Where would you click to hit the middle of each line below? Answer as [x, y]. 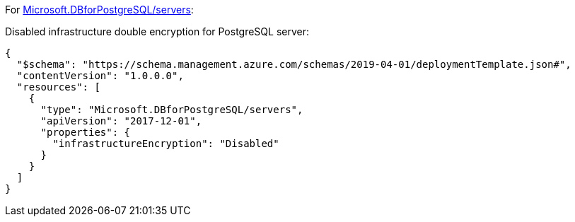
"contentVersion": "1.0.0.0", [100, 76]
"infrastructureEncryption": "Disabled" [166, 144]
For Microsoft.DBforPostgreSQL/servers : [99, 10]
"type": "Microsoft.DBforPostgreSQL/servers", [172, 110]
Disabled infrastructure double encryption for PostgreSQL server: [157, 31]
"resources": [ [58, 87]
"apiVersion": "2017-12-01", [121, 121]
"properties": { [86, 132]
